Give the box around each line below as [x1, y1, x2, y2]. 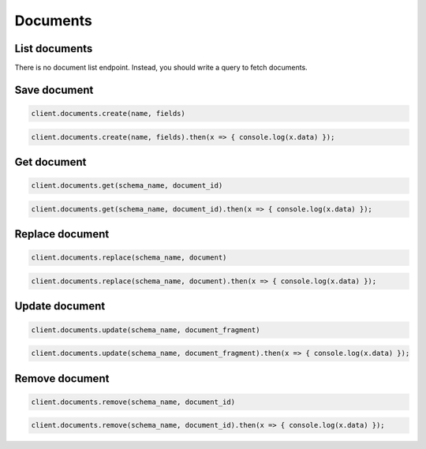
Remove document [14, 372, 110, 385]
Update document [14, 300, 106, 313]
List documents [14, 42, 93, 55]
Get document [14, 155, 87, 169]
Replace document [14, 227, 110, 241]
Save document [14, 83, 94, 96]
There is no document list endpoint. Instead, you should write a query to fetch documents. [14, 63, 308, 73]
